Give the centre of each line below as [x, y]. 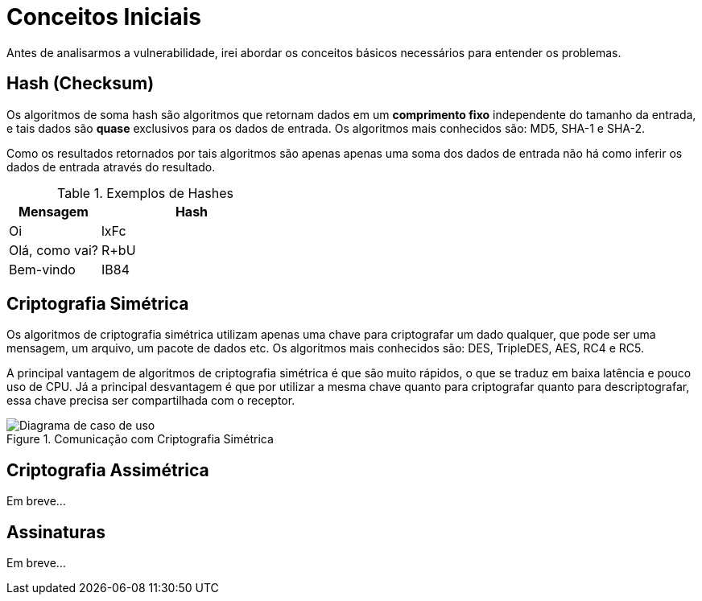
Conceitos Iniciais [104, 17]
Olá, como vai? [54, 250]
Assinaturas [56, 532]
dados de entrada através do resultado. [111, 167]
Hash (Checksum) [81, 84]
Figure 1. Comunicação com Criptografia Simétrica [140, 439]
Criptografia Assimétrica [108, 470]
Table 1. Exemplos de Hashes [145, 193]
